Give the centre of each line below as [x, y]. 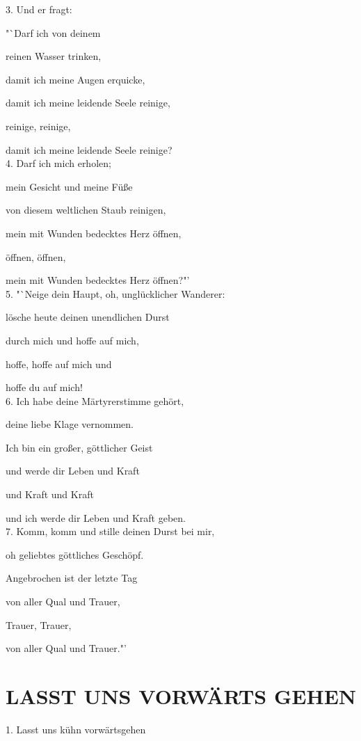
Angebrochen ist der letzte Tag [72, 578]
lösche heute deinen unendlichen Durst [88, 317]
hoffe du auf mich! [44, 387]
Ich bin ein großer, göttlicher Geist [79, 447]
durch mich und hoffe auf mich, [72, 340]
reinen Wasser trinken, [54, 56]
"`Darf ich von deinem [53, 32]
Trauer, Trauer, [39, 624]
